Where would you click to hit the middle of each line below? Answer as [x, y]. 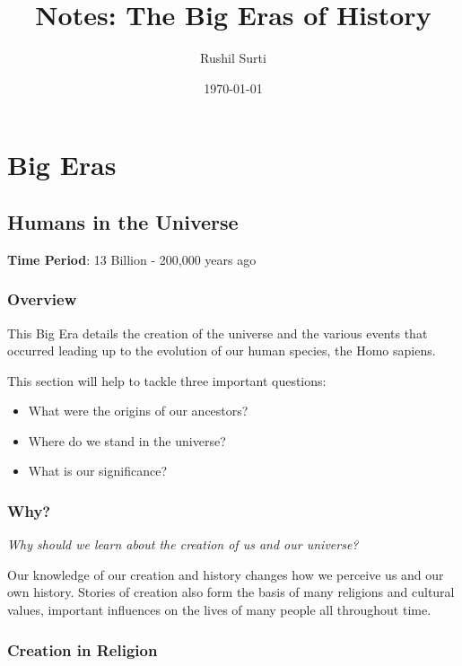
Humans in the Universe [123, 221]
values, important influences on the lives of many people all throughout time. [219, 610]
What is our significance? [97, 471]
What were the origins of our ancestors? [138, 411]
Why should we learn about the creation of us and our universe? [183, 544]
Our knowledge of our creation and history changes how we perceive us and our [226, 574]
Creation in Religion [83, 649]
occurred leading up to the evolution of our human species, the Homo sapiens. [222, 351]
